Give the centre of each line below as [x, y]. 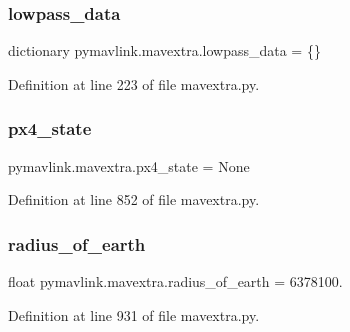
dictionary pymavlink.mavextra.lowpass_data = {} [164, 50]
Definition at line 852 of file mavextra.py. [134, 199]
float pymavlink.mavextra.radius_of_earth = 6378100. [175, 281]
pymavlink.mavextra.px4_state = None [129, 165]
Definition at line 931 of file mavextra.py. [134, 314]
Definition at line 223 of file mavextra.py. [134, 83]
